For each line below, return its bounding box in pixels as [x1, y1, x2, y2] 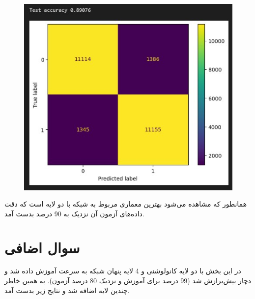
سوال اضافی [4, 237, 80, 257]
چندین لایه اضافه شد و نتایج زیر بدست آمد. [4, 285, 130, 295]
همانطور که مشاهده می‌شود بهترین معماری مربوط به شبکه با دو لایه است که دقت [4, 199, 247, 209]
